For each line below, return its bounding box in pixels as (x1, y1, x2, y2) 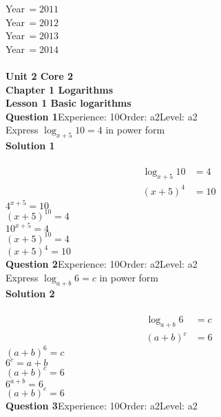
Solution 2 (6, 286, 55, 300)
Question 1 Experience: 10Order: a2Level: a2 (6, 109, 198, 123)
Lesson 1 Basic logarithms (6, 96, 131, 110)
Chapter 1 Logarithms (6, 82, 114, 96)
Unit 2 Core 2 (6, 68, 73, 83)
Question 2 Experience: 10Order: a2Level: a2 (6, 257, 198, 271)
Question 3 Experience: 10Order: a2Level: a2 (6, 398, 198, 412)
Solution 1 (6, 138, 55, 153)
